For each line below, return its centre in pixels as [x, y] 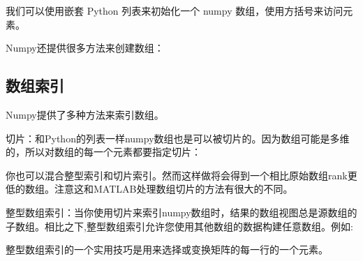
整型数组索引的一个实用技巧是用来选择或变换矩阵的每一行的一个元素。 [167, 249]
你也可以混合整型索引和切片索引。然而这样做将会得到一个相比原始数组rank [177, 175]
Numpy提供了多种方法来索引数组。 [85, 114]
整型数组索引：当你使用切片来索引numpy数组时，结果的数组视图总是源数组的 [181, 212]
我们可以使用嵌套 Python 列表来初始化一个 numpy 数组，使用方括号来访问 [175, 10]
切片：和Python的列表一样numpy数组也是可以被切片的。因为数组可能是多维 [178, 138]
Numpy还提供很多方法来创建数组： [85, 48]
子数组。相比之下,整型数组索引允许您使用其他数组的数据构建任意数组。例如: [179, 226]
